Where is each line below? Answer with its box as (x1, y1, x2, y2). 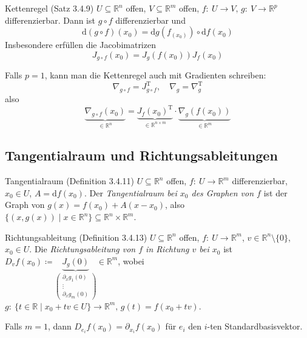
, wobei (118, 254, 144, 267)
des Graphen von (191, 186, 254, 199)
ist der (263, 186, 288, 199)
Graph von (5, 198, 45, 211)
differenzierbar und (115, 13, 186, 26)
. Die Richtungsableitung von (29, 243, 136, 255)
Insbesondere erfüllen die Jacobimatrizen (5, 38, 156, 51)
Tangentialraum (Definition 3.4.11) (5, 174, 134, 187)
